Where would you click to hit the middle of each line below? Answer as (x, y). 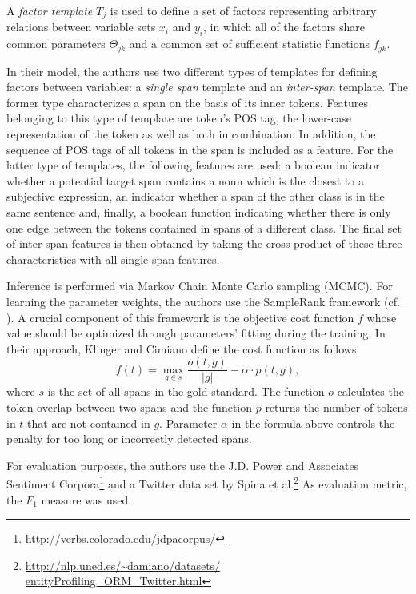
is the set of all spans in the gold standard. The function (186, 391)
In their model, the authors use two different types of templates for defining (192, 71)
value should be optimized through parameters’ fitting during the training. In (196, 333)
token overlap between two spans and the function (130, 407)
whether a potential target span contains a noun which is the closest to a (185, 180)
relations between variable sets (81, 27)
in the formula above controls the (313, 423)
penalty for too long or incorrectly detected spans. (129, 439)
